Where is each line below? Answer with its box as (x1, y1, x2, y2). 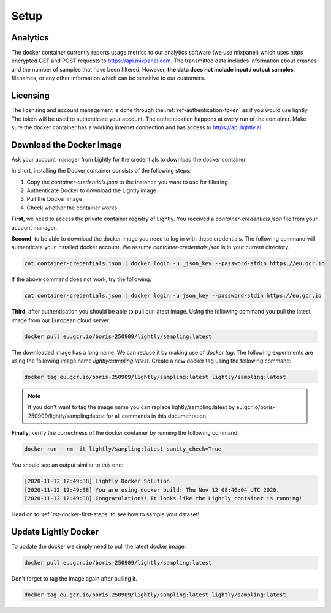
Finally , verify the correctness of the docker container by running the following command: (11, 429, 239, 437)
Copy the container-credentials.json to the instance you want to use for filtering (26, 178, 228, 186)
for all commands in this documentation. (106, 412, 208, 419)
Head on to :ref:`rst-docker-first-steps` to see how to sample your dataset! (11, 510, 200, 517)
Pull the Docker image (26, 195, 83, 203)
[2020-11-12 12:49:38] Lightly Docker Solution (24, 478, 170, 485)
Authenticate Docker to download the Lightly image (26, 187, 156, 194)
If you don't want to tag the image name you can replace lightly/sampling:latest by (28, 404, 235, 411)
